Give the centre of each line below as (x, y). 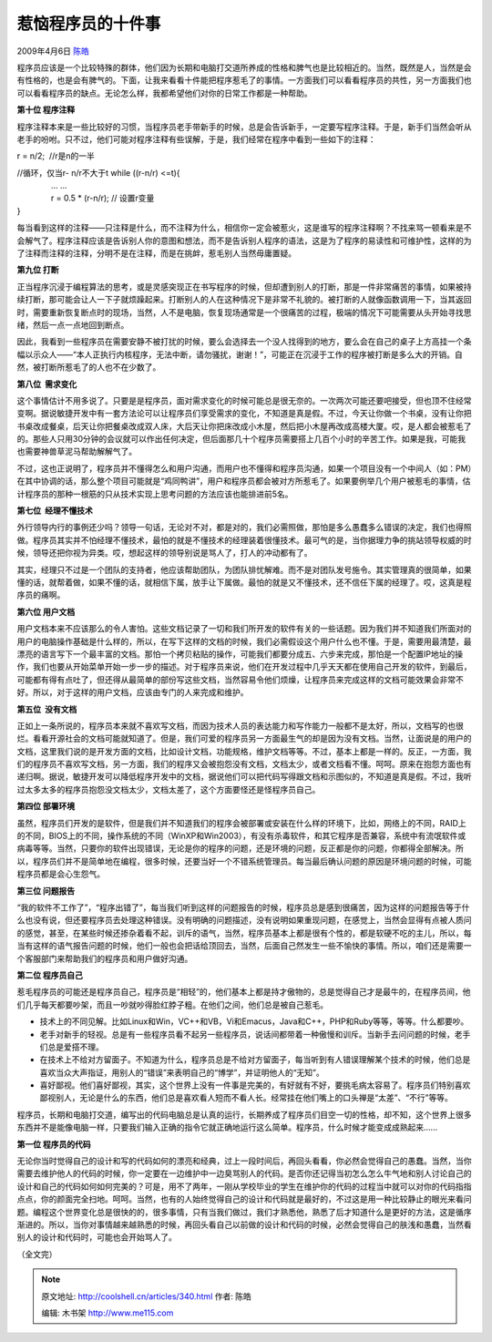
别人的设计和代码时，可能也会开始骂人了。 (97, 1237)
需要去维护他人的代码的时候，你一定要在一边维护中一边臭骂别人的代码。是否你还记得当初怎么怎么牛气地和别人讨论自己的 (244, 1173)
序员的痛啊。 (41, 595)
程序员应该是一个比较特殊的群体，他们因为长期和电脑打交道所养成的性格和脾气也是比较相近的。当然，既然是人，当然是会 (244, 67)
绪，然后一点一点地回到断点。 (73, 324)
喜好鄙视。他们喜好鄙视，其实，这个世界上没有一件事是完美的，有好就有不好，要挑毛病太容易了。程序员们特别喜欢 (255, 1085)
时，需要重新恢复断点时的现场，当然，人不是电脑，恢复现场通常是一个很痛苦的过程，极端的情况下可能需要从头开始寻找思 (244, 312)
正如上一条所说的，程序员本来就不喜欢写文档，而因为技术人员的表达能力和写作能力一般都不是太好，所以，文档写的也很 (240, 725)
